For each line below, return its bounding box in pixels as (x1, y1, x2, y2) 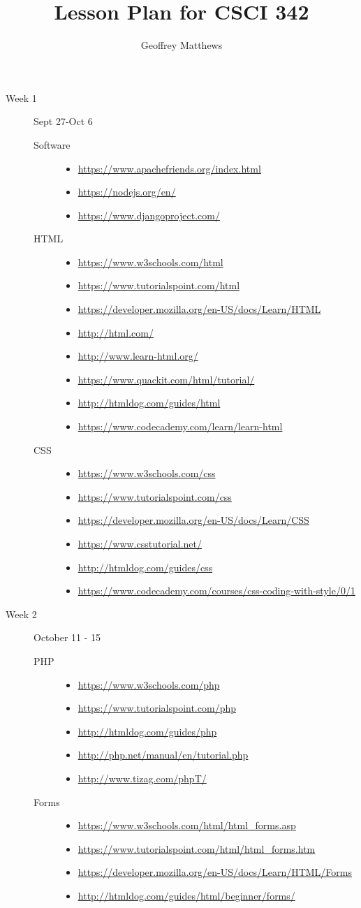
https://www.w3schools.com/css (78, 466, 216, 481)
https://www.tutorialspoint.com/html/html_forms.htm (78, 841, 316, 856)
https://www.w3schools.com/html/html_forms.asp (78, 818, 296, 833)
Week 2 (6, 606, 37, 621)
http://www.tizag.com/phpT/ (78, 770, 207, 785)
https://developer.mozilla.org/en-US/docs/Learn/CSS (78, 513, 309, 527)
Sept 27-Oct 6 (34, 114, 93, 129)
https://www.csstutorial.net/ (78, 536, 202, 550)
